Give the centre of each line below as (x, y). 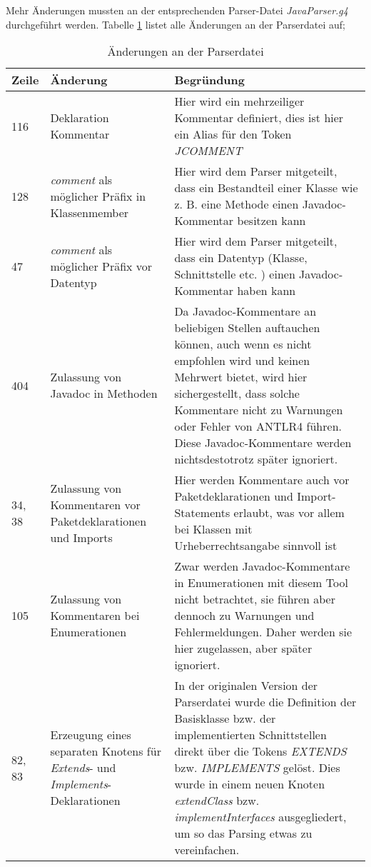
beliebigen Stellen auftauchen (247, 328)
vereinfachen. (207, 850)
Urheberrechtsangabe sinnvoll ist (256, 546)
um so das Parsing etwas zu (243, 833)
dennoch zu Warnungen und (244, 616)
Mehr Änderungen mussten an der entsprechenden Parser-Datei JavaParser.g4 (177, 10)
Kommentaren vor (95, 504)
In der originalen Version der (246, 686)
